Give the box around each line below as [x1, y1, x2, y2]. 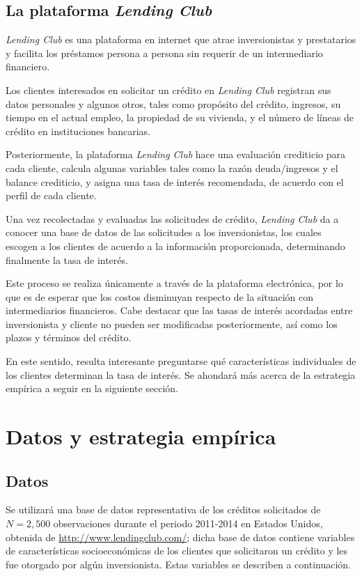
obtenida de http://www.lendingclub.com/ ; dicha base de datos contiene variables [6, 529, 355, 544]
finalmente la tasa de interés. [6, 252, 128, 267]
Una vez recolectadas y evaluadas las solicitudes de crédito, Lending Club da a [6, 211, 339, 226]
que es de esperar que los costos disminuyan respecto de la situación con [6, 289, 314, 304]
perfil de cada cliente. [6, 188, 97, 203]
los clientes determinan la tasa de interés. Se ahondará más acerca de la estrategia [6, 367, 356, 382]
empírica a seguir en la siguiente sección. [6, 381, 178, 396]
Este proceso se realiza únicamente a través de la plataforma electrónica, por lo [6, 276, 343, 290]
